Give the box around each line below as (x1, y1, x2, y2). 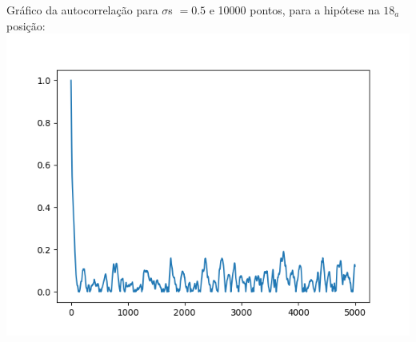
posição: (6, 17, 46, 34)
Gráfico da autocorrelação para (6, 2, 158, 18)
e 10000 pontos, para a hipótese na (209, 2, 380, 18)
